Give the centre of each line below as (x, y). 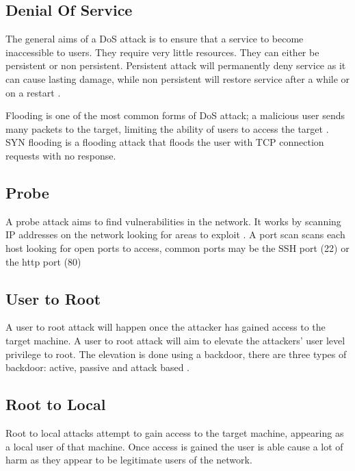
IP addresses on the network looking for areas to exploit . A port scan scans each (175, 234)
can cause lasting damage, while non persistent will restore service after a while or (178, 78)
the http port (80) (43, 261)
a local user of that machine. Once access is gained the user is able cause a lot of (174, 446)
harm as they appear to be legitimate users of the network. (129, 460)
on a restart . (33, 92)
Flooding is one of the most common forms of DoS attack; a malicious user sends (175, 115)
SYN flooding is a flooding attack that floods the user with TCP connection (165, 142)
